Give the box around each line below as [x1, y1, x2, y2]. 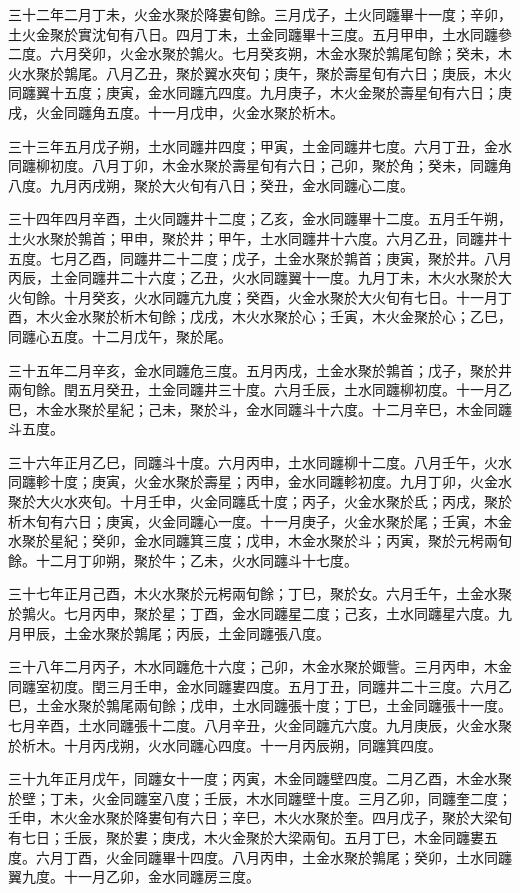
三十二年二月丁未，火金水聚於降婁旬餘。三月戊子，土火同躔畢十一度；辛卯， [8, 4, 512, 24]
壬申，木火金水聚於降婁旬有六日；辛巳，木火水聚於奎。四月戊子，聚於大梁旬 [8, 807, 512, 828]
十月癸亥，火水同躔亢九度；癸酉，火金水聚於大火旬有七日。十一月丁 [63, 286, 512, 307]
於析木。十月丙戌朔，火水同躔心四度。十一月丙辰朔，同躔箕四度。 [8, 734, 442, 755]
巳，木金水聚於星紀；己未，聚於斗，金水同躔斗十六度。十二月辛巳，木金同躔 [8, 398, 512, 419]
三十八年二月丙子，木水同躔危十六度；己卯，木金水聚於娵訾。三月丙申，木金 [8, 656, 512, 677]
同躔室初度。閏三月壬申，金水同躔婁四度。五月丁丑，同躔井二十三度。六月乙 [8, 675, 512, 696]
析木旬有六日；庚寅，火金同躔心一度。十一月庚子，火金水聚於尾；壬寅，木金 [8, 510, 512, 531]
